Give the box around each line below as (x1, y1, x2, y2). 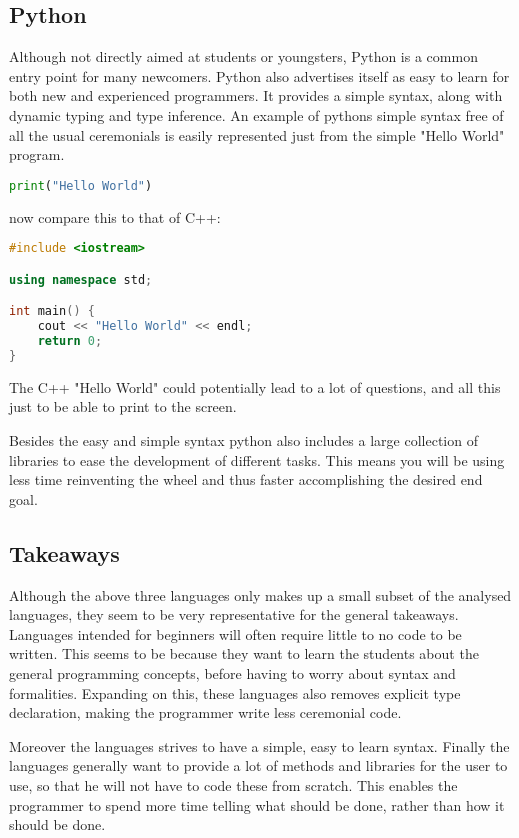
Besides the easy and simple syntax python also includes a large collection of (9, 429, 478, 450)
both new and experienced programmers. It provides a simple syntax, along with (9, 85, 503, 106)
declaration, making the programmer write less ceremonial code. (9, 702, 402, 723)
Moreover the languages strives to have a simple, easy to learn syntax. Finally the (9, 735, 510, 756)
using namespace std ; (9, 272, 153, 287)
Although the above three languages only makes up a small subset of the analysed (9, 584, 512, 605)
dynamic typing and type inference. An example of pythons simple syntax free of (9, 104, 504, 125)
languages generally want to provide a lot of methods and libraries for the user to (9, 755, 508, 776)
